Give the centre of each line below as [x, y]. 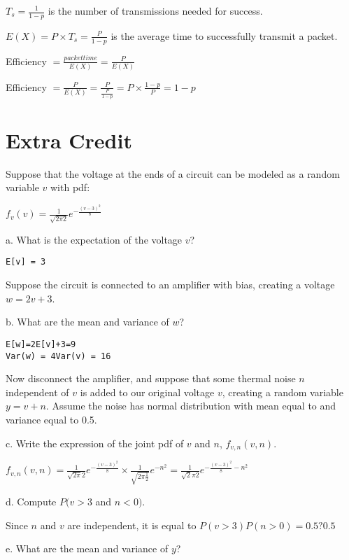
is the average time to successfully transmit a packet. [224, 35]
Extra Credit [69, 140]
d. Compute [31, 502]
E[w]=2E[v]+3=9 [41, 344]
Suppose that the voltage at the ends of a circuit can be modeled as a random [173, 173]
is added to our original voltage [147, 392]
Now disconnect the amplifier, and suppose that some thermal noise [151, 378]
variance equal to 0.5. [51, 419]
